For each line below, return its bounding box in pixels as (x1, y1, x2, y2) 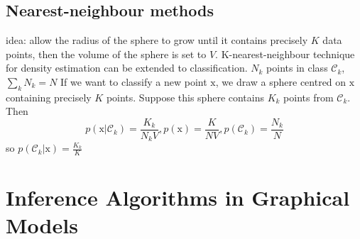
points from (283, 89, 334, 104)
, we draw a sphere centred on (215, 74, 347, 89)
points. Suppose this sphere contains (106, 89, 265, 104)
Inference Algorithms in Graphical (6, 182, 350, 211)
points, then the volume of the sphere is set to (6, 46, 207, 61)
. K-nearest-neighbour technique (215, 46, 355, 61)
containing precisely (6, 89, 92, 104)
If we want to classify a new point (60, 74, 207, 89)
